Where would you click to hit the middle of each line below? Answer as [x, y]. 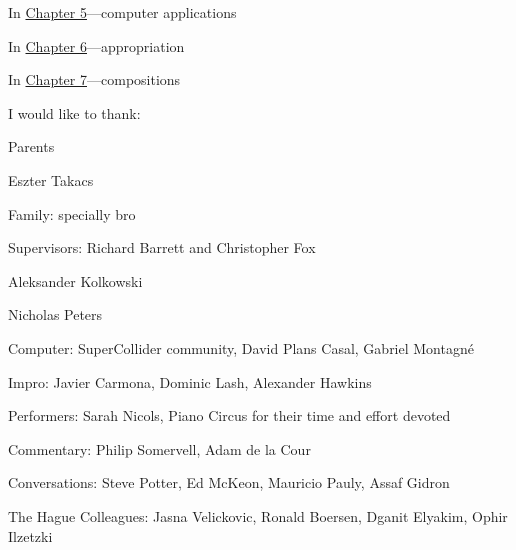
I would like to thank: [74, 112]
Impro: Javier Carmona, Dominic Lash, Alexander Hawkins [190, 381]
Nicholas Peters [55, 314]
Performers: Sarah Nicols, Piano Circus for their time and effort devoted [229, 415]
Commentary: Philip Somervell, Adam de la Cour [159, 448]
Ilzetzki [30, 535]
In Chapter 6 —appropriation [96, 45]
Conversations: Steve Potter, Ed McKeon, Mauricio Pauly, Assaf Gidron [229, 482]
